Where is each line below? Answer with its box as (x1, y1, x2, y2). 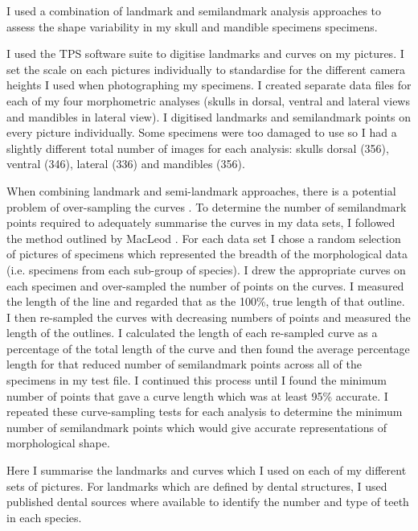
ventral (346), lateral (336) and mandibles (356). (6, 155, 245, 172)
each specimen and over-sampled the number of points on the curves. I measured (6, 277, 404, 294)
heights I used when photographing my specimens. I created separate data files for (6, 76, 412, 93)
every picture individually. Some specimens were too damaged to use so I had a (6, 124, 397, 141)
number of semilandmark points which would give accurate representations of (6, 418, 387, 435)
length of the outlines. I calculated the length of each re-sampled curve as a (6, 324, 378, 341)
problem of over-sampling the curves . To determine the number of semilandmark (6, 198, 407, 215)
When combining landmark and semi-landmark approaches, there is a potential (6, 182, 396, 199)
